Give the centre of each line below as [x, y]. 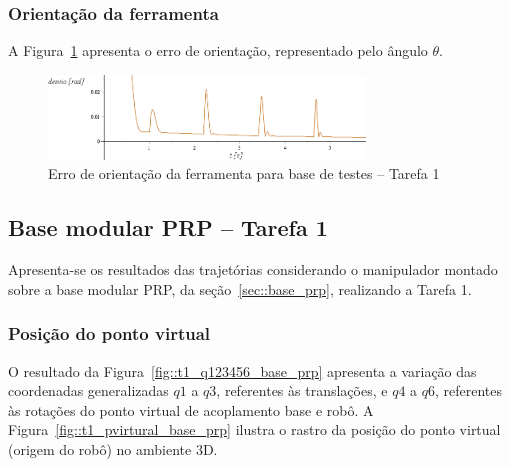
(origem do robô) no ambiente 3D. [113, 448]
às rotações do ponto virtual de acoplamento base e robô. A [191, 409]
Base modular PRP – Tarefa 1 [168, 227]
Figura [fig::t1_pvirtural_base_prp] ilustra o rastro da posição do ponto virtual [254, 429]
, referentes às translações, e [302, 390]
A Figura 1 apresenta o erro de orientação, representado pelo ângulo [218, 50]
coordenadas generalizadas [88, 390]
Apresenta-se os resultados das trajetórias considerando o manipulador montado [253, 269]
